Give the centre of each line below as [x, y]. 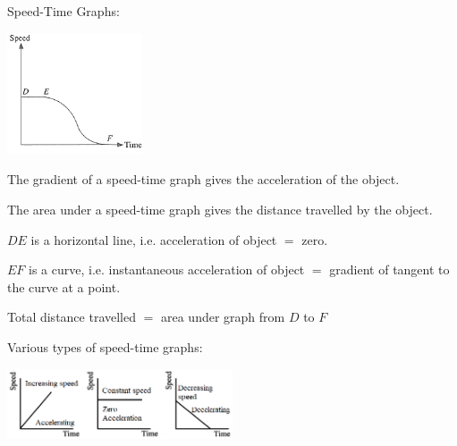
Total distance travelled [72, 317]
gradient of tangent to [389, 269]
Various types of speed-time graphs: [105, 346]
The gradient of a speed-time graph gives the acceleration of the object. [203, 179]
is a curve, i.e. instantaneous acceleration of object [167, 269]
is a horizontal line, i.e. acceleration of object [154, 239]
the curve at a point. [64, 286]
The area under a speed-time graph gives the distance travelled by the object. [220, 209]
